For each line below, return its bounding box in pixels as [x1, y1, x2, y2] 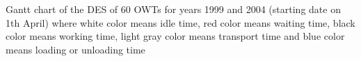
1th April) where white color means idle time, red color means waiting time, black [6, 15, 355, 29]
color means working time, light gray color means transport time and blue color [6, 29, 345, 43]
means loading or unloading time [6, 42, 145, 56]
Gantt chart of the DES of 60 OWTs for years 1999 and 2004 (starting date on [6, 2, 341, 16]
